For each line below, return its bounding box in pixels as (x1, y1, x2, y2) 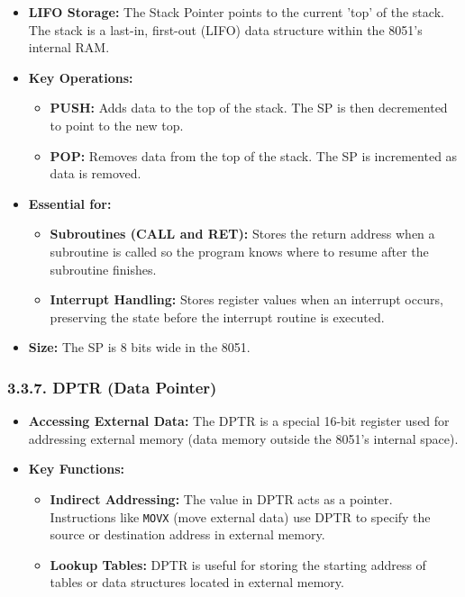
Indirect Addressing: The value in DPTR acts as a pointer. (50, 489, 393, 508)
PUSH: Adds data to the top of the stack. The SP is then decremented (50, 98, 448, 117)
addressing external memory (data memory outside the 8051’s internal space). (28, 429, 459, 448)
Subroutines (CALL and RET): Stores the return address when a (50, 224, 435, 243)
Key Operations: (28, 68, 133, 86)
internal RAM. (28, 38, 110, 57)
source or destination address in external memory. (50, 525, 325, 544)
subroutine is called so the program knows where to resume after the (50, 241, 429, 260)
